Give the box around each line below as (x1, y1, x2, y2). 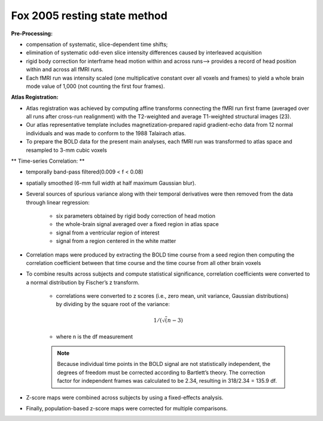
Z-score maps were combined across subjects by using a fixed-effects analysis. (26, 393, 224, 401)
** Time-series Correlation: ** (11, 157, 85, 164)
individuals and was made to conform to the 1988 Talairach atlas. (26, 129, 187, 137)
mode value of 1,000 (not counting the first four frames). (26, 83, 165, 90)
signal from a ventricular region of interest (56, 229, 160, 236)
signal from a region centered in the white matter (56, 237, 176, 245)
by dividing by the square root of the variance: (56, 301, 170, 308)
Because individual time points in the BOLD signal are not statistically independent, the (57, 361, 270, 368)
